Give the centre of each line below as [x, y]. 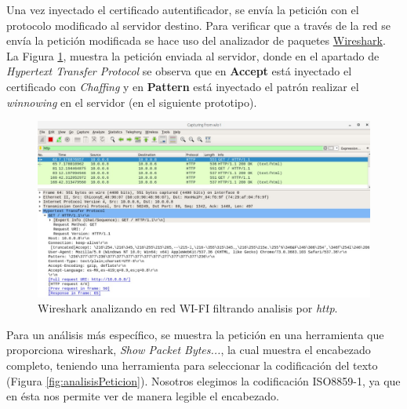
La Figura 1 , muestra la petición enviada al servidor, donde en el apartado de [193, 55]
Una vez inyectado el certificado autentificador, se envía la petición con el [183, 9]
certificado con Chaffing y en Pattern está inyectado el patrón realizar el [183, 86]
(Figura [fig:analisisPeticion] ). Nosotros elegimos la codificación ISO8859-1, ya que [203, 380]
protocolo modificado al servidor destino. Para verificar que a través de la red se [199, 25]
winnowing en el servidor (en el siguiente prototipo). [132, 102]
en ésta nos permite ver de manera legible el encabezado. [143, 396]
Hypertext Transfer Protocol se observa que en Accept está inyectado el [179, 71]
